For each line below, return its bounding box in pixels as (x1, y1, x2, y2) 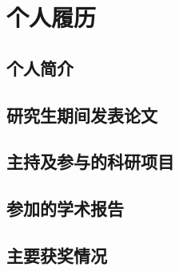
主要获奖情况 (6, 242, 107, 267)
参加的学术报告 (6, 196, 124, 221)
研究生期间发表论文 (6, 102, 157, 127)
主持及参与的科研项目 (6, 149, 174, 174)
